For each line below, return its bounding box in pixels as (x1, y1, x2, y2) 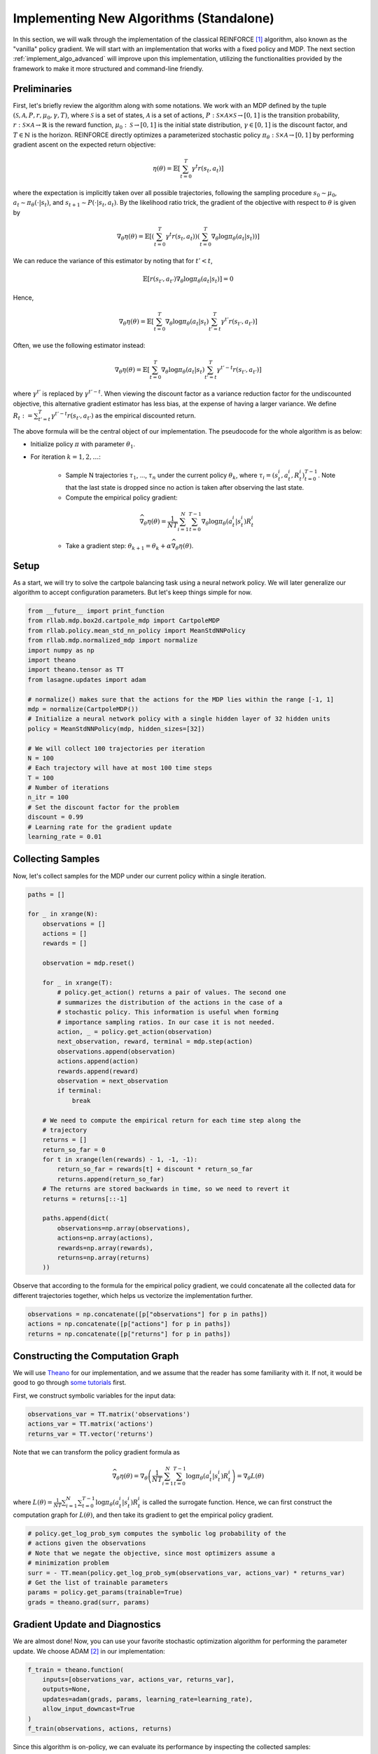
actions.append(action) (57, 1057, 139, 1066)
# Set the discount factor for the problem (27, 803, 180, 811)
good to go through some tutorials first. (13, 1379, 127, 1387)
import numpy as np (27, 646, 94, 654)
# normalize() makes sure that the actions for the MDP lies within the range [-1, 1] (27, 695, 335, 703)
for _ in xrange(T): (42, 979, 113, 987)
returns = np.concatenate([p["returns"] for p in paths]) (27, 1330, 231, 1338)
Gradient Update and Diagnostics (13, 1619, 161, 1631)
